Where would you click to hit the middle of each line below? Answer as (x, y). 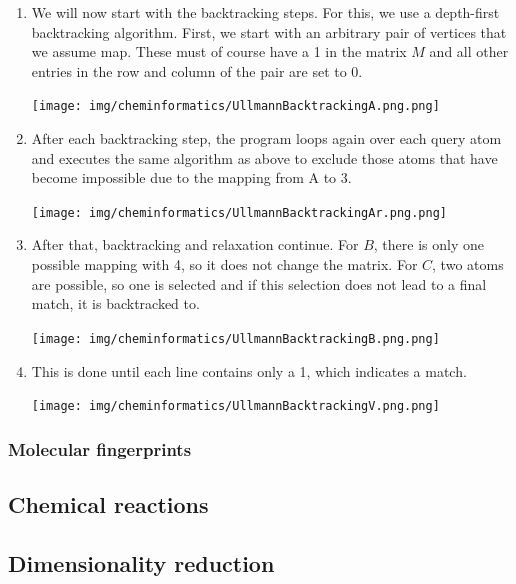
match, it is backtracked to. (115, 303)
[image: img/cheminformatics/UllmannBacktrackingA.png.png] (235, 106)
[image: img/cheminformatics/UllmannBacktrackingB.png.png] (235, 338)
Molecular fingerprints (100, 448)
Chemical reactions (108, 503)
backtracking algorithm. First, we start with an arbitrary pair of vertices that (269, 31)
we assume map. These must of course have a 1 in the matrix (219, 51)
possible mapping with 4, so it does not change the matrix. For (224, 264)
